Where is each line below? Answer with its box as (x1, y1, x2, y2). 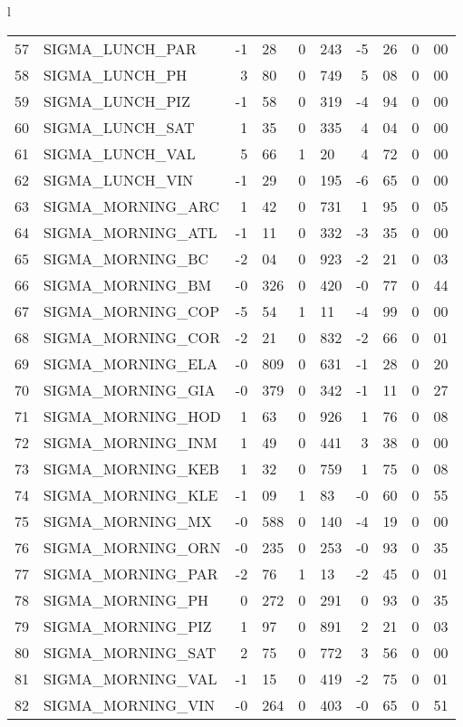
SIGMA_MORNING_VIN (43, 694, 215, 715)
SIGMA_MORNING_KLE (43, 483, 218, 505)
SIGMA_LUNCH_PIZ (43, 90, 190, 111)
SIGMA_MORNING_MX (43, 510, 212, 531)
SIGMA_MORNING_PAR (43, 562, 218, 584)
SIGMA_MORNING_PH (43, 588, 209, 610)
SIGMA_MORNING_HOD (43, 405, 221, 426)
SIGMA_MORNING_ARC (43, 195, 220, 216)
